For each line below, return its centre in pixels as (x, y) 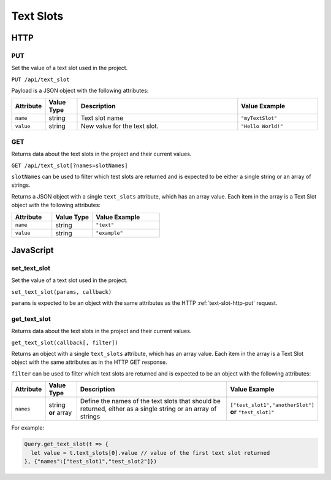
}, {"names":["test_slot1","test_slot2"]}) (91, 461)
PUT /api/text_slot (40, 79)
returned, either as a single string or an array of (148, 409)
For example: (28, 428)
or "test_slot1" (252, 412)
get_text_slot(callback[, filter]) (65, 342)
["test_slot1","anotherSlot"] (272, 405)
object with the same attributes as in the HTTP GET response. (89, 362)
